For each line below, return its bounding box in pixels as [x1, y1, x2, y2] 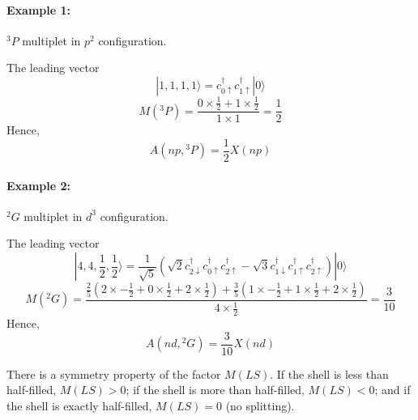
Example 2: [6, 176, 70, 193]
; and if [374, 381, 411, 398]
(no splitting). [225, 397, 295, 414]
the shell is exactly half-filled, [6, 397, 152, 414]
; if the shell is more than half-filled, [126, 381, 305, 398]
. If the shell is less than [270, 365, 389, 382]
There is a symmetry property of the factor [6, 365, 221, 382]
